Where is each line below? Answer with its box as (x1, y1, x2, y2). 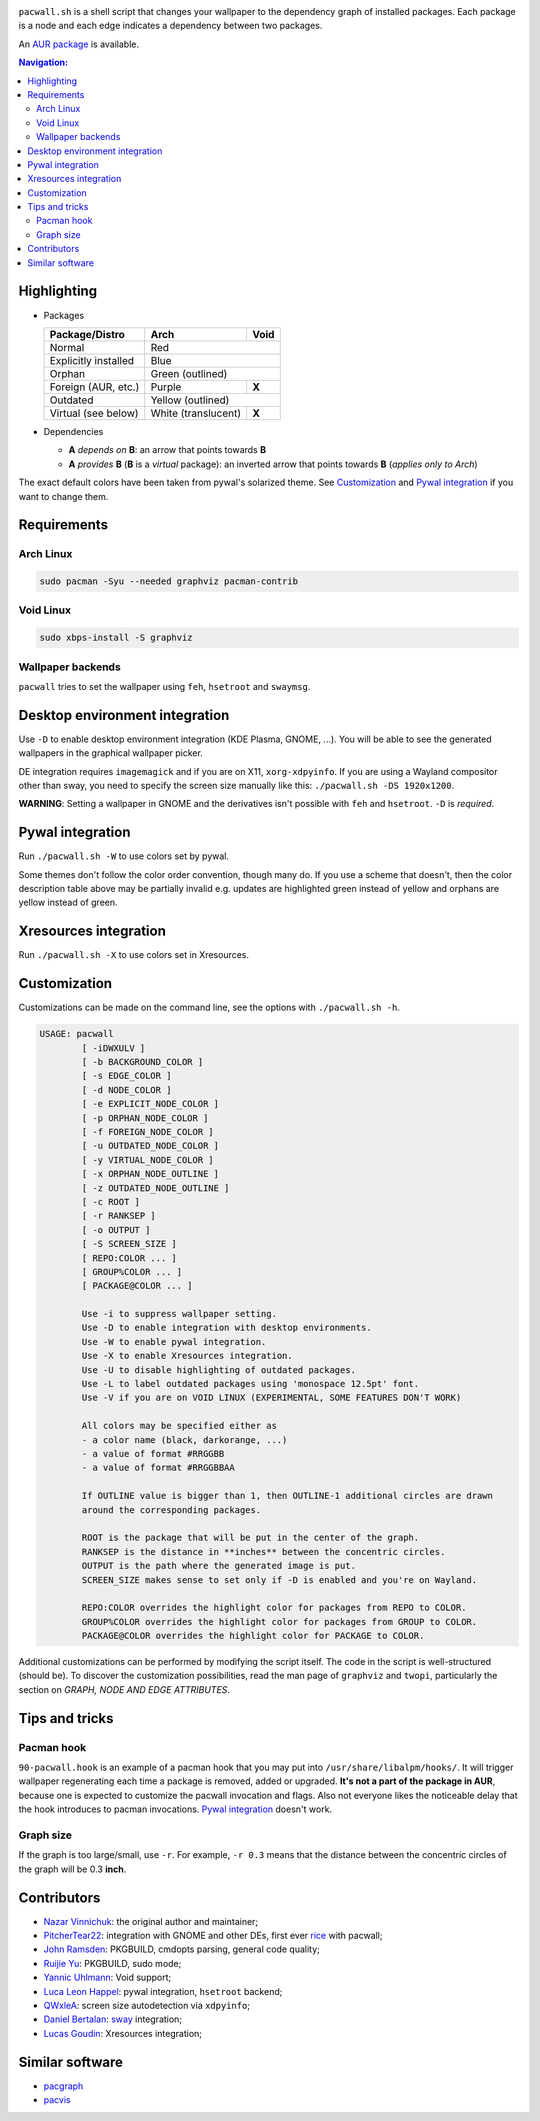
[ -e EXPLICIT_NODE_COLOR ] (81, 1098, 220, 1110)
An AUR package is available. (18, 38, 140, 50)
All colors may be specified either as (81, 1420, 277, 1432)
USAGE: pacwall (39, 1028, 114, 1040)
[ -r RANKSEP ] (81, 1210, 157, 1222)
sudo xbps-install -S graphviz (39, 632, 194, 644)
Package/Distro (49, 327, 125, 341)
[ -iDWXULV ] (81, 1042, 146, 1054)
